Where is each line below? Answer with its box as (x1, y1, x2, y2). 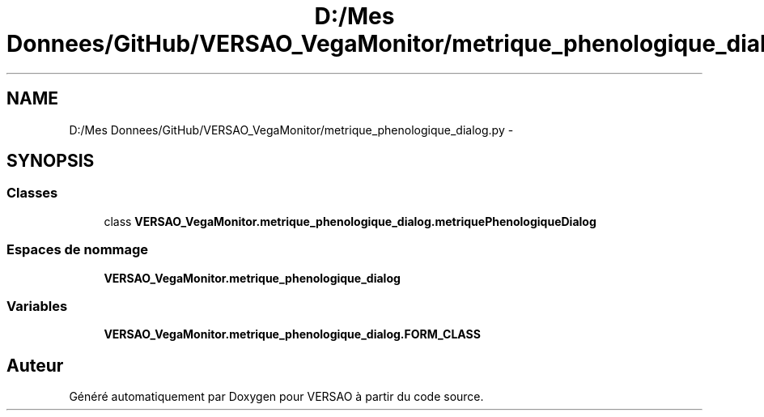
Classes (6, 185, 58, 202)
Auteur (6, 355, 64, 376)
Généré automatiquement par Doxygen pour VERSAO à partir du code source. (69, 389, 484, 404)
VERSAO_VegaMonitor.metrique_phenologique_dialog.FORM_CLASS (104, 327, 481, 342)
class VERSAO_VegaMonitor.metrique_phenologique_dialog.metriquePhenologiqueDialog (104, 214, 596, 228)
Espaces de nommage (6, 241, 149, 258)
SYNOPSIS (6, 151, 95, 172)
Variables (6, 297, 68, 314)
